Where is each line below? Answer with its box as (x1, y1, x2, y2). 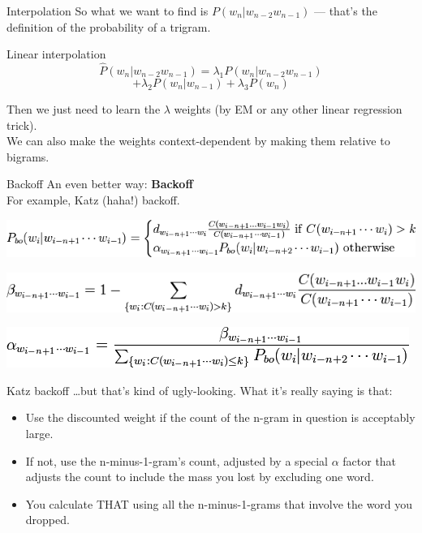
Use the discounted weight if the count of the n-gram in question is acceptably (25, 409, 416, 426)
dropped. (25, 511, 70, 528)
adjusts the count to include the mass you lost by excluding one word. (25, 468, 374, 485)
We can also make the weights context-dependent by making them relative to (6, 132, 390, 149)
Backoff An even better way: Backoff (6, 175, 193, 192)
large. (25, 425, 54, 442)
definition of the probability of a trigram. (6, 18, 211, 35)
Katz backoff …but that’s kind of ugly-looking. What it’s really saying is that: (6, 381, 393, 398)
